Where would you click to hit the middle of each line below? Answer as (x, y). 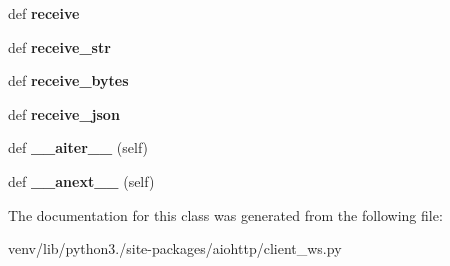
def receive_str (59, 46)
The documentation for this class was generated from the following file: (225, 214)
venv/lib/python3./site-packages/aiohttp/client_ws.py (175, 248)
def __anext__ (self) (81, 180)
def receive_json (64, 113)
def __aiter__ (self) (78, 147)
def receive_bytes (68, 80)
